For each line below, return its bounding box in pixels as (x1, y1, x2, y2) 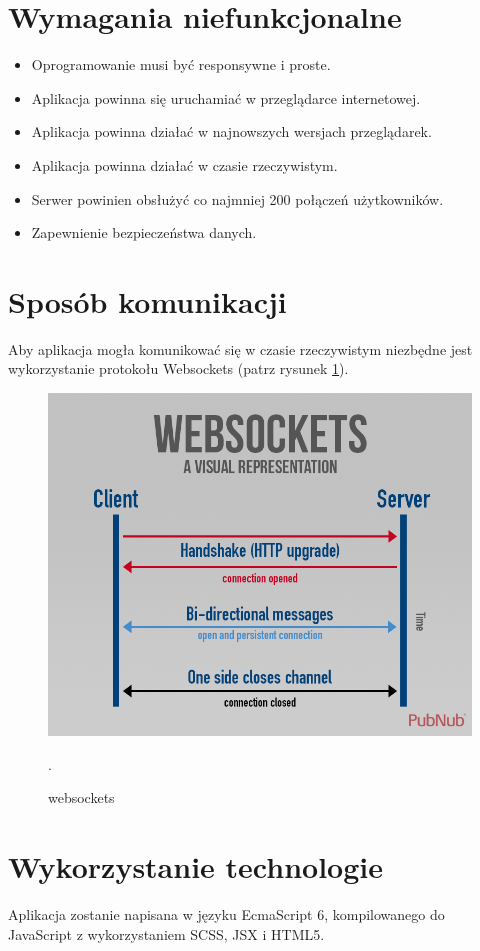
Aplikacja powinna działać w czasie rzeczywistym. (31, 154, 338, 175)
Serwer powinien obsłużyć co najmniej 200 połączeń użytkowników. (31, 188, 444, 209)
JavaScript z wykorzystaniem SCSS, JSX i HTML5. (8, 923, 325, 944)
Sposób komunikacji (8, 280, 287, 321)
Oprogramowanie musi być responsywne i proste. (31, 54, 331, 75)
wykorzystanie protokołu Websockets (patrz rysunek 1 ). (8, 358, 349, 379)
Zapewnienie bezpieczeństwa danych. (31, 222, 257, 243)
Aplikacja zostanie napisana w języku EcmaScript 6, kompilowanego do (8, 904, 445, 925)
